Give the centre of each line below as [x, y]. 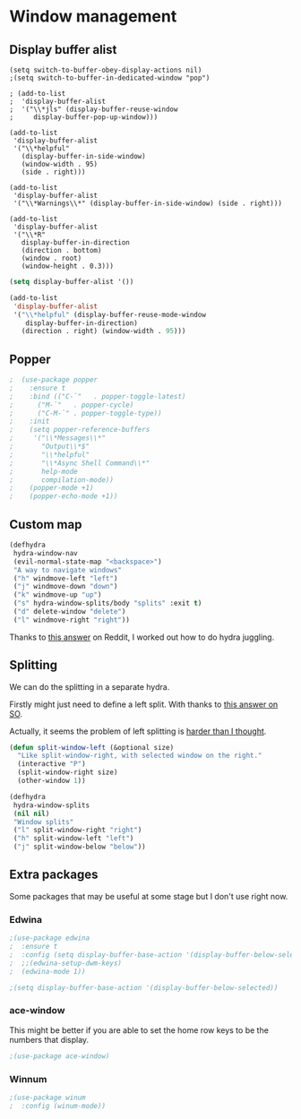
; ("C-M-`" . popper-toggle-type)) [86, 413]
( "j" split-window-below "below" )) [79, 847]
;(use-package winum [48, 1097]
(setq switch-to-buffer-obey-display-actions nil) [106, 70]
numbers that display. [49, 1039]
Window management [93, 17]
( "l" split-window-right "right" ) [77, 831]
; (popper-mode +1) [52, 488]
